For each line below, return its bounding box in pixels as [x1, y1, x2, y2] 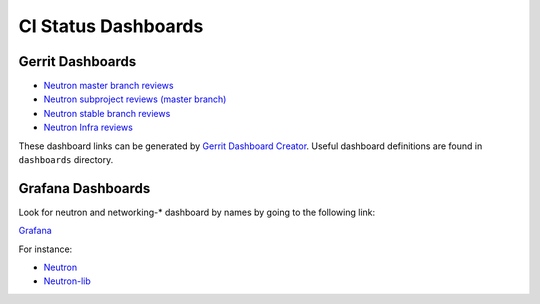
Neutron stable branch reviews [43, 107, 171, 119]
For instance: [18, 243, 73, 255]
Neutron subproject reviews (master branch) [43, 93, 227, 105]
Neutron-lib [43, 275, 92, 287]
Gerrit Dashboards [18, 53, 137, 70]
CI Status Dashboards [18, 15, 204, 37]
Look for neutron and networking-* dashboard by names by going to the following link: [18, 206, 376, 218]
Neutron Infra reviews [43, 121, 134, 134]
